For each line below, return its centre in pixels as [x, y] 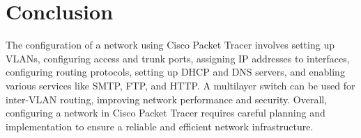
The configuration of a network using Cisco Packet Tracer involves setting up [170, 45]
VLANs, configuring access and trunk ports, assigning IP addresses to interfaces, [178, 58]
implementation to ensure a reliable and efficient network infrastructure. [160, 126]
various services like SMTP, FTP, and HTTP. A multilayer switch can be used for [180, 85]
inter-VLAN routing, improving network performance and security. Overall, [167, 99]
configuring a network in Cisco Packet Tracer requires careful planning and [166, 113]
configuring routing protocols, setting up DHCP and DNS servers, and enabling [175, 72]
